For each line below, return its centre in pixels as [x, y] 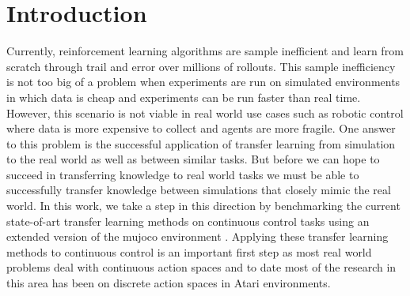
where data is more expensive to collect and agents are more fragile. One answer [201, 128]
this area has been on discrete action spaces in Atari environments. [169, 283]
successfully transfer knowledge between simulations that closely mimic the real [199, 190]
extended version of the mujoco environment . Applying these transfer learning [197, 236]
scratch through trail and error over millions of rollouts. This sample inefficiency [201, 66]
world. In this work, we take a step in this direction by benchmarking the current [203, 206]
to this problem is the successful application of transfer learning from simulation [201, 143]
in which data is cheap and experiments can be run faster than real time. [184, 97]
